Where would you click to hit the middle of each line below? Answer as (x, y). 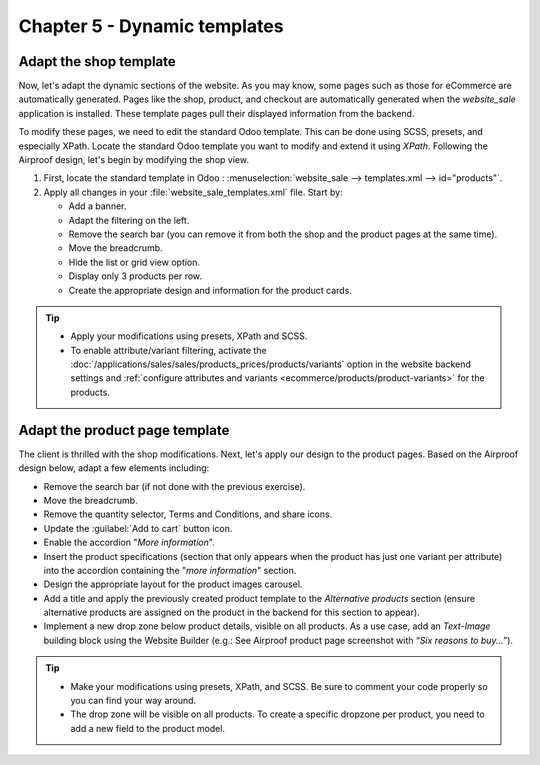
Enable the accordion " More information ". (129, 542)
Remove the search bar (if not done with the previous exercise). (174, 486)
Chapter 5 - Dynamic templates (151, 26)
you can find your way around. (133, 701)
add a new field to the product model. (147, 728)
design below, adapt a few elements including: (114, 468)
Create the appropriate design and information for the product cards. (210, 290)
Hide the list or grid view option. (134, 262)
